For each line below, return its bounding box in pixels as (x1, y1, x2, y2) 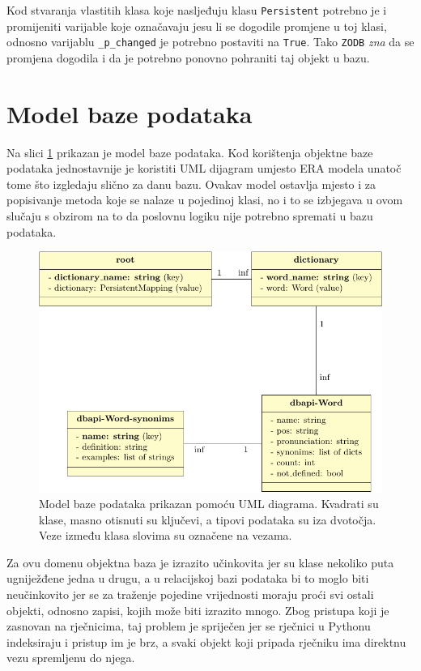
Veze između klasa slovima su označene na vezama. (39, 527, 292, 544)
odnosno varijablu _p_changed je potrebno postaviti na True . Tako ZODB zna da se (6, 33, 415, 50)
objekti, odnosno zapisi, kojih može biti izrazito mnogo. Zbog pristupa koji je (6, 601, 389, 618)
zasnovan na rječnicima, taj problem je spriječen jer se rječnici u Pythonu (6, 618, 371, 635)
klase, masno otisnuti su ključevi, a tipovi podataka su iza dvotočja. (39, 511, 376, 528)
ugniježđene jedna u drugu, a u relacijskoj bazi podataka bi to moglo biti (6, 570, 369, 587)
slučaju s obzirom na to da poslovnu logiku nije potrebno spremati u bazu (6, 207, 373, 224)
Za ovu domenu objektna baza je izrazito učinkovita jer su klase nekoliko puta (6, 553, 394, 571)
